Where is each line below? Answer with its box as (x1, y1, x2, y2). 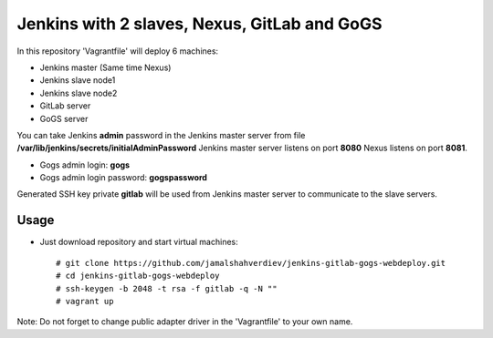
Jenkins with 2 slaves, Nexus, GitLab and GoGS (16, 14, 383, 34)
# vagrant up (56, 296, 114, 306)
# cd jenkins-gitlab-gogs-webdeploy (56, 271, 220, 282)
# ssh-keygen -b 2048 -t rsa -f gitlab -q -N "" (56, 283, 278, 293)
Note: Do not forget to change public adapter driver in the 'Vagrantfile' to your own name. (16, 316, 353, 327)
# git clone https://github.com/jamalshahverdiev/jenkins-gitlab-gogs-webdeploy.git (56, 258, 446, 268)
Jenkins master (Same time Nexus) (39, 62, 172, 73)
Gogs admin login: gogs (39, 159, 131, 170)
